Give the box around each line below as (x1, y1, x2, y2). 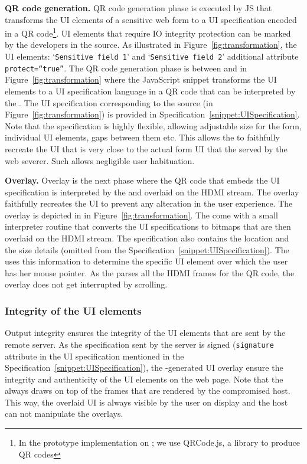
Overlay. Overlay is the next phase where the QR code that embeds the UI (5, 174, 280, 187)
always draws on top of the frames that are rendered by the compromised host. (5, 384, 290, 397)
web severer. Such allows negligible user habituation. (5, 154, 195, 166)
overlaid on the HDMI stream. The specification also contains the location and (5, 232, 289, 244)
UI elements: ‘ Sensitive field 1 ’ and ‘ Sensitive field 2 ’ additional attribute (5, 50, 299, 63)
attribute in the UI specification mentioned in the (5, 349, 184, 362)
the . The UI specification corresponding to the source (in (5, 96, 213, 109)
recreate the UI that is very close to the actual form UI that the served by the (5, 142, 288, 155)
